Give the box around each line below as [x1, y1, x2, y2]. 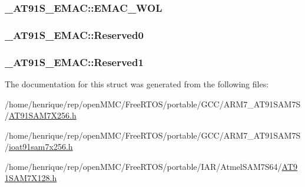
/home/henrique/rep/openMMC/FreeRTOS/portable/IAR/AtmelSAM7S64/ [5, 160, 282, 172]
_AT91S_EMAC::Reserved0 [5, 27, 144, 42]
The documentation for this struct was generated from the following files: [5, 77, 269, 90]
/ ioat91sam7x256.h [5, 140, 73, 153]
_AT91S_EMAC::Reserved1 [5, 54, 144, 69]
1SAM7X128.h [5, 172, 57, 184]
